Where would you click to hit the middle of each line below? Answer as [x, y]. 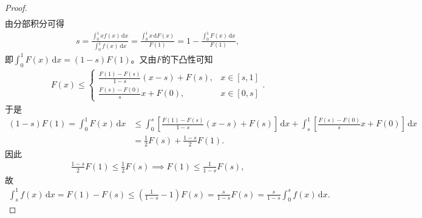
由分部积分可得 [35, 23]
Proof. [16, 7]
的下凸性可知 [187, 59]
